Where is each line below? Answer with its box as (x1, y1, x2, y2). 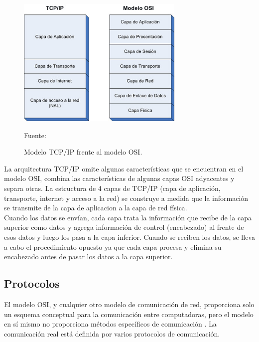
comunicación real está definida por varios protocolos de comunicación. (4, 328, 220, 339)
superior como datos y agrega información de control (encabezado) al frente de (4, 222, 244, 232)
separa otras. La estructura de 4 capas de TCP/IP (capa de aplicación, (4, 183, 221, 193)
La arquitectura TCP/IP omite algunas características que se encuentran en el (4, 163, 244, 173)
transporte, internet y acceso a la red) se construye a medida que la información (4, 192, 249, 203)
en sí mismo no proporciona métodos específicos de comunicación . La (4, 319, 217, 329)
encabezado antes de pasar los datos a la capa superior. (4, 251, 173, 262)
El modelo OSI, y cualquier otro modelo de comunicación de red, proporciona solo (4, 299, 255, 309)
